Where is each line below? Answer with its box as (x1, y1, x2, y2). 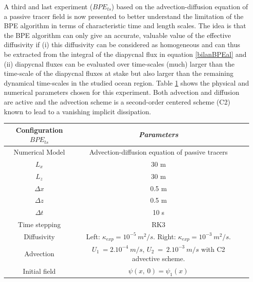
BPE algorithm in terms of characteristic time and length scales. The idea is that (4, 20, 246, 31)
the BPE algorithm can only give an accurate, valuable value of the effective (4, 30, 231, 40)
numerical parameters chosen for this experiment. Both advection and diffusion (4, 87, 239, 97)
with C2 (201, 244, 225, 254)
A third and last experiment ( (4, 1, 93, 11)
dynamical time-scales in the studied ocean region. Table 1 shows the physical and (4, 77, 249, 88)
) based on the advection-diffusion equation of (111, 1, 248, 11)
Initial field (23, 265, 56, 276)
